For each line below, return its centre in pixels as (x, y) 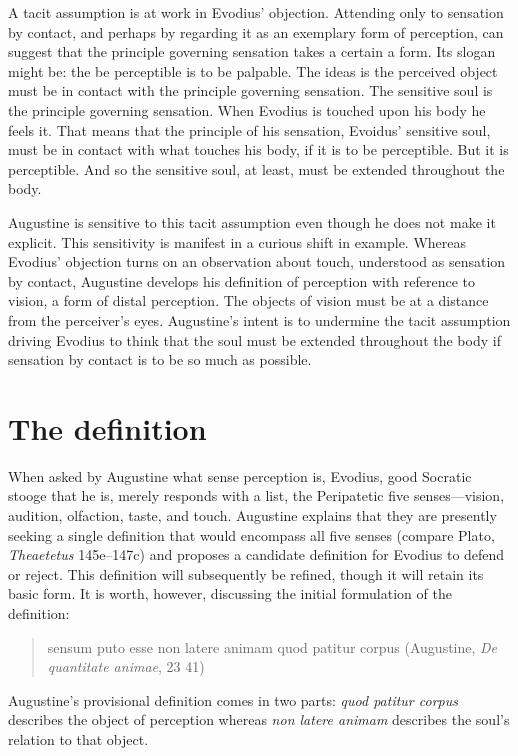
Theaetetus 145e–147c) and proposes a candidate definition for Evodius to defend (256, 554)
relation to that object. (78, 738)
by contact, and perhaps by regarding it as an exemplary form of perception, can (256, 31)
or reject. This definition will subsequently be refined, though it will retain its (246, 573)
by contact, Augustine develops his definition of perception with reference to (242, 280)
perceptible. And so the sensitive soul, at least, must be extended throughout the (256, 168)
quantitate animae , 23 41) (126, 666)
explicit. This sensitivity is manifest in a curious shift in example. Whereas (237, 241)
